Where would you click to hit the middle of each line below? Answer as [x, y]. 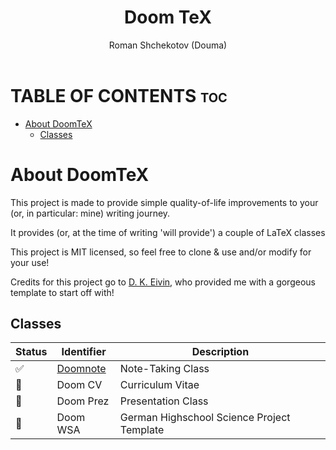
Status [31, 352]
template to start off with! [62, 292]
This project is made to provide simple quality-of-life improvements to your [164, 202]
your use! [30, 262]
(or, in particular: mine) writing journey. [90, 213]
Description [220, 352]
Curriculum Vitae [159, 385]
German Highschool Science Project [205, 418]
